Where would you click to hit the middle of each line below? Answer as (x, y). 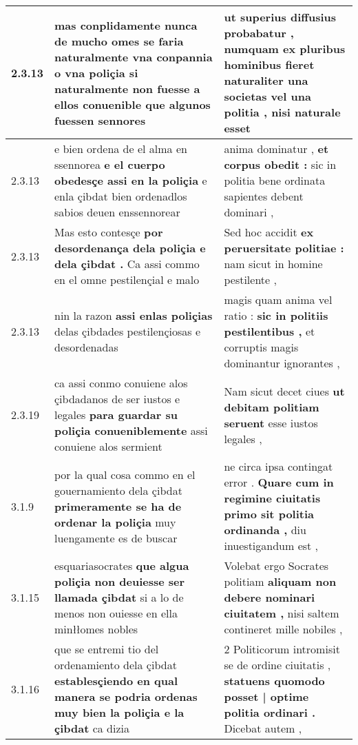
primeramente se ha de (118, 506)
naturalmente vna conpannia (134, 57)
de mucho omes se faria (119, 41)
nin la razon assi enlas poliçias (134, 315)
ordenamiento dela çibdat (116, 665)
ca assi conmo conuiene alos (121, 383)
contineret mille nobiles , (283, 629)
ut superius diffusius (280, 17)
